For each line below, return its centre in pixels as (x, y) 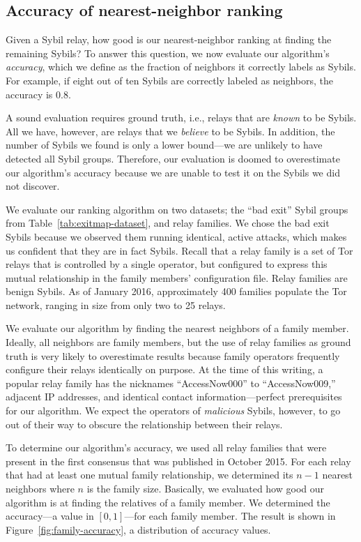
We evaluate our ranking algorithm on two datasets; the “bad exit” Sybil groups (177, 209)
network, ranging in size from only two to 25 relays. (116, 304)
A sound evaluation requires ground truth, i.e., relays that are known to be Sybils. (181, 118)
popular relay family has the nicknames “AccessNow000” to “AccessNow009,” (171, 383)
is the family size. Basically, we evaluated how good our (206, 489)
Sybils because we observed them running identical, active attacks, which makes (176, 236)
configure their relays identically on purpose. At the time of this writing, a (164, 369)
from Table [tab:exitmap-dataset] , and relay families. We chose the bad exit (168, 223)
